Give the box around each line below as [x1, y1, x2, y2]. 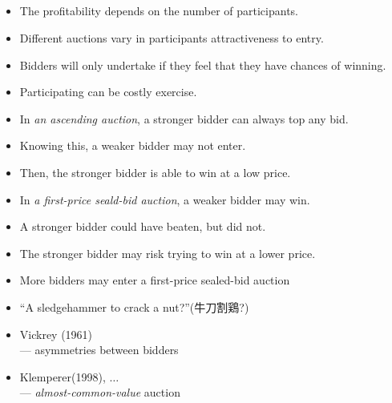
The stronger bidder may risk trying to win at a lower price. [19, 244, 316, 261]
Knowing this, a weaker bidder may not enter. [19, 137, 246, 154]
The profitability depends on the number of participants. [19, 2, 299, 19]
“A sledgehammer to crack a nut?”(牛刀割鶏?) [19, 298, 249, 315]
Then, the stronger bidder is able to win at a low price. [19, 163, 291, 180]
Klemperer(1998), [19, 368, 106, 385]
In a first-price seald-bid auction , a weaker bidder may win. [19, 191, 310, 208]
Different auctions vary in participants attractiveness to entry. [19, 29, 324, 46]
